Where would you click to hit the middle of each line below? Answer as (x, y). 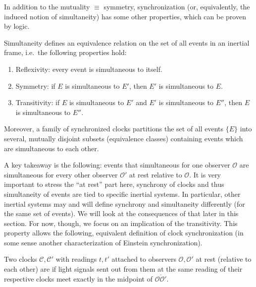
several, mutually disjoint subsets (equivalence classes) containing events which (124, 138)
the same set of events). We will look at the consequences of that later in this (121, 213)
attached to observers (144, 259)
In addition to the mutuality (47, 6)
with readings (76, 259)
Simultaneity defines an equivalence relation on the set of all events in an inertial (127, 42)
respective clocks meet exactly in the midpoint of (78, 278)
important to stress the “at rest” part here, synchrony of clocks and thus (114, 184)
